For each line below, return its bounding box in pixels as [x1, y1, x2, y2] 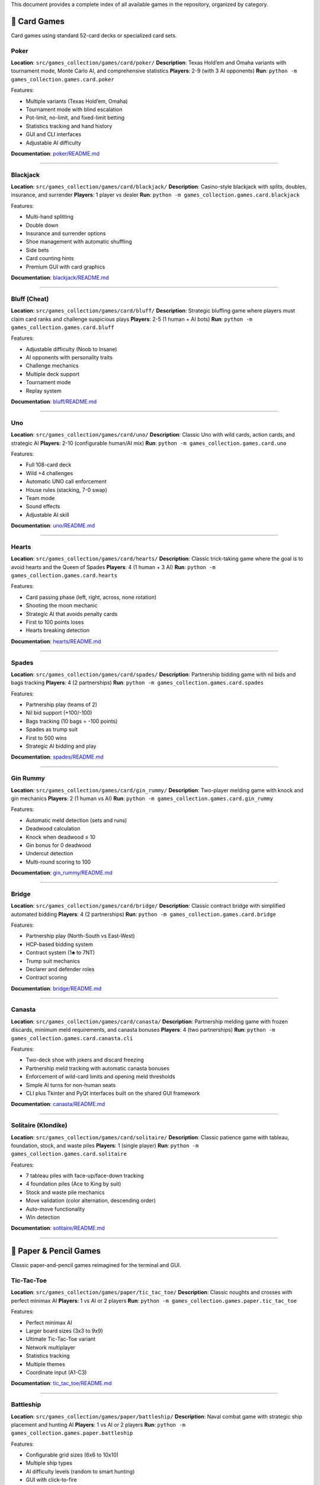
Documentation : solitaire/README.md [11, 1224, 105, 1232]
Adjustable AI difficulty [25, 139, 81, 146]
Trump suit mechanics [25, 957, 80, 965]
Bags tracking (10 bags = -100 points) [25, 718, 118, 725]
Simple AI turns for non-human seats [25, 1081, 116, 1088]
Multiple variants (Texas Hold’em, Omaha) [25, 97, 128, 105]
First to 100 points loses [25, 618, 84, 625]
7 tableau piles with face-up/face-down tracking [25, 1172, 144, 1179]
